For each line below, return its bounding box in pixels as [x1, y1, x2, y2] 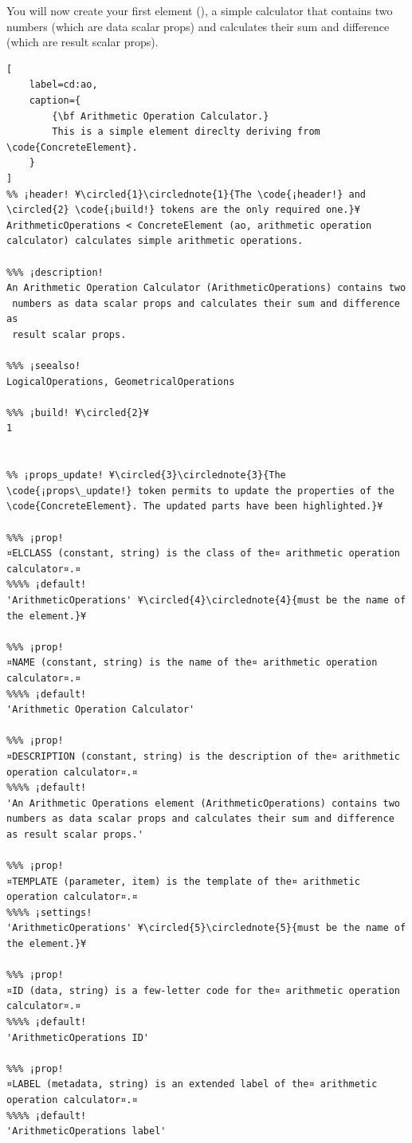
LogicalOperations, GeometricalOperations [6, 375, 235, 387]
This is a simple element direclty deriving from [52, 126, 320, 138]
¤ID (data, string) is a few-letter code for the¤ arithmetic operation [6, 984, 400, 996]
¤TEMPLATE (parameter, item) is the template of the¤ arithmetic [6, 875, 360, 887]
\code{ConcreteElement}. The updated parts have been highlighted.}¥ [6, 501, 383, 513]
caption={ [29, 94, 81, 106]
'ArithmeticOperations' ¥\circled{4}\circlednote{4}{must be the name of [6, 594, 406, 606]
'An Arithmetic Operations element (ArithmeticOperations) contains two [6, 797, 400, 809]
